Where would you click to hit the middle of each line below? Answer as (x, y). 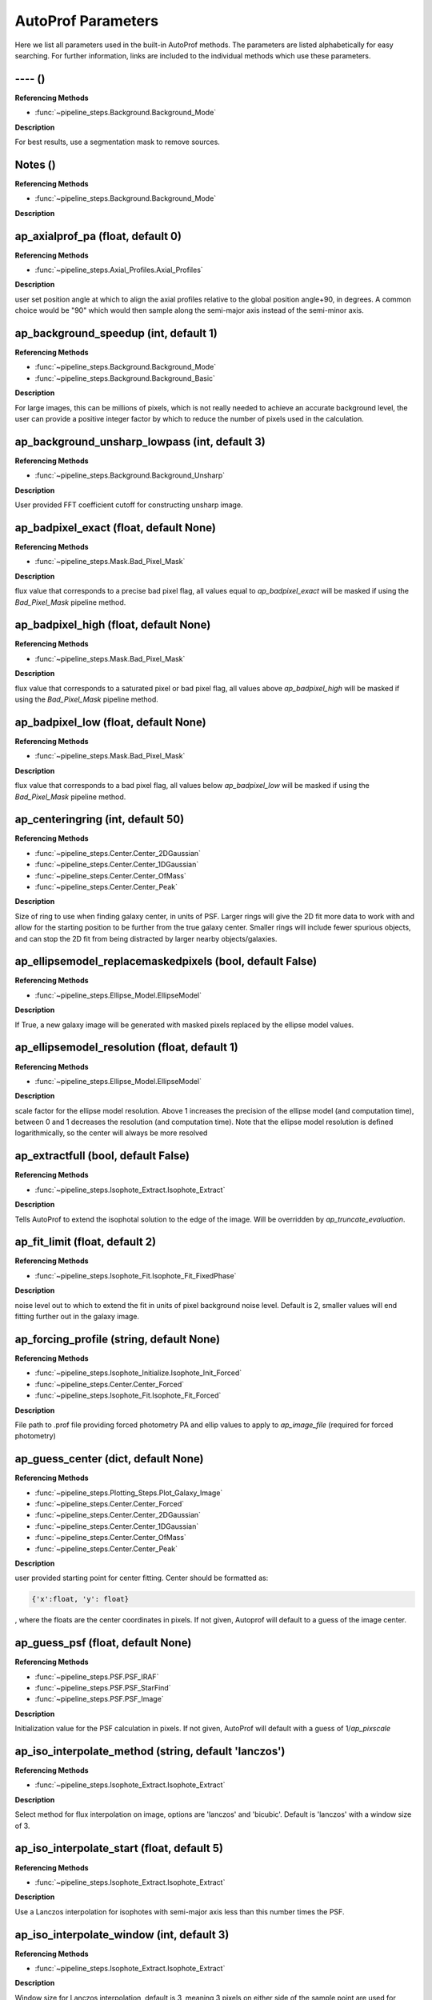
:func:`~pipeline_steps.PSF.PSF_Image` (99, 1699)
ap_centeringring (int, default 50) (100, 820)
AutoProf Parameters (87, 21)
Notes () (35, 164)
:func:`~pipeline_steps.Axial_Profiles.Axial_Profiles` (119, 270)
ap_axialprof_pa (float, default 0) (98, 236)
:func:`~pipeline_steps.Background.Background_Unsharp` (130, 475)
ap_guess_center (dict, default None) (109, 1459)
